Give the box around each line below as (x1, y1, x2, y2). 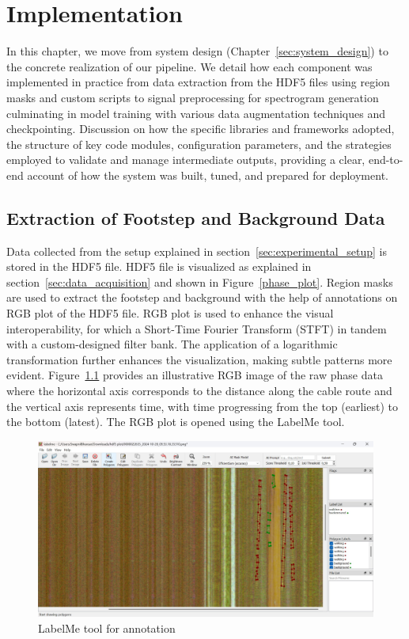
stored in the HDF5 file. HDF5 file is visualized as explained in (6, 258, 312, 275)
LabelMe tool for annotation (38, 619, 176, 636)
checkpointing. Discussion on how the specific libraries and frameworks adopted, (6, 120, 395, 137)
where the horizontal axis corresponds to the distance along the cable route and (6, 382, 392, 399)
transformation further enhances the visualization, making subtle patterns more (6, 351, 392, 367)
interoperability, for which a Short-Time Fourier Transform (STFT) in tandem (6, 320, 387, 337)
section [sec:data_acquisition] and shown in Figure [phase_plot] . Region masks (6, 273, 393, 290)
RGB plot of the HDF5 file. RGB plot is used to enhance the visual (6, 305, 334, 321)
